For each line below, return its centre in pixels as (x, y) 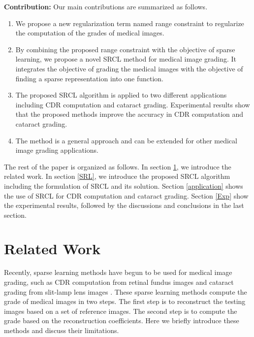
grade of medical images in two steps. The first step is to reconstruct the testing (125, 301)
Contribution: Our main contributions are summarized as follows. (106, 6)
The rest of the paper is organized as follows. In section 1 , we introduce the (118, 166)
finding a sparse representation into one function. (90, 78)
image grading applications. (57, 150)
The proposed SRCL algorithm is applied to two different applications (121, 95)
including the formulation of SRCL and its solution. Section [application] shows (124, 185)
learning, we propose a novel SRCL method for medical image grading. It (126, 59)
